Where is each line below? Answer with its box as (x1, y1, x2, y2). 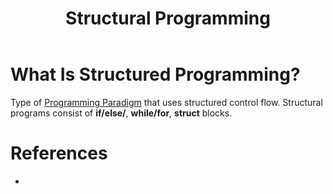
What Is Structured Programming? (10, 63, 301, 86)
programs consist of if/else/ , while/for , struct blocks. (10, 107, 233, 119)
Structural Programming (65, 7, 271, 30)
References (10, 142, 108, 165)
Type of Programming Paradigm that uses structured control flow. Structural (10, 96, 323, 108)
